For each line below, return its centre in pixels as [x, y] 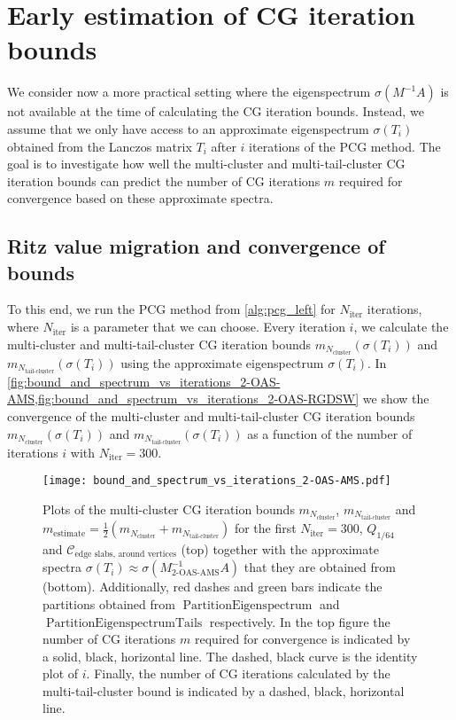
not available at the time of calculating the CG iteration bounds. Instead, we [216, 111]
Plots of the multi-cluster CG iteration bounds [169, 509]
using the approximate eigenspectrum [222, 362]
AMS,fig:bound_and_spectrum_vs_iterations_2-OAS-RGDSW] [183, 399]
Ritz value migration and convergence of [196, 246]
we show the [396, 399]
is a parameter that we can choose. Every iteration [208, 327]
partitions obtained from [109, 603]
